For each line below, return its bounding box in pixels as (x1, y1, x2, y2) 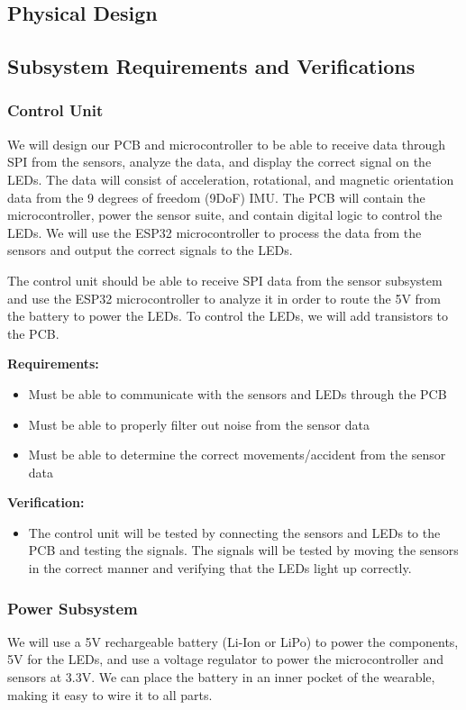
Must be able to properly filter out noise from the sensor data (28, 414, 370, 433)
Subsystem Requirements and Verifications (7, 52, 416, 80)
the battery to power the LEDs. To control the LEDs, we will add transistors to (7, 306, 449, 325)
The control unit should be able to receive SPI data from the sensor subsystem (7, 270, 443, 289)
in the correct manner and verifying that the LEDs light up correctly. (28, 559, 412, 578)
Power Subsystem (7, 596, 138, 619)
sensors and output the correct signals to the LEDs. (7, 241, 293, 259)
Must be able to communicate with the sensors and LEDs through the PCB (28, 384, 447, 403)
